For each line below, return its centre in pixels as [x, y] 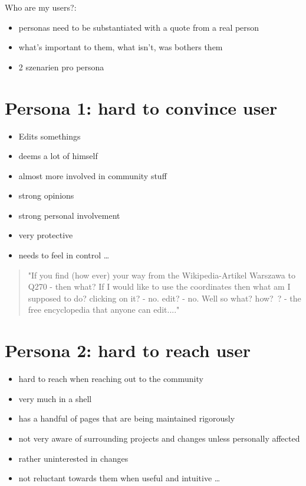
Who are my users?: [41, 7]
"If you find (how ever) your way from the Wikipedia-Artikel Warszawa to [162, 275]
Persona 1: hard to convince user [141, 107]
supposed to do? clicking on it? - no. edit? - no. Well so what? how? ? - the [164, 298]
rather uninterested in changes [73, 458]
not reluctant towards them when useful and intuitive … [119, 478]
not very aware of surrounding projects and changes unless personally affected [159, 438]
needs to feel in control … [64, 255]
